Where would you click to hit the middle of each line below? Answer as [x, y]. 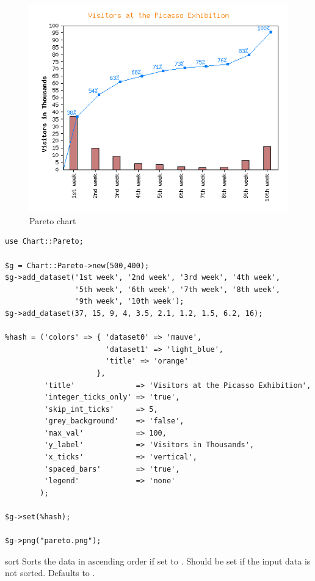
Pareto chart [53, 220]
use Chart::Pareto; [44, 242]
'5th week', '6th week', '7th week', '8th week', [178, 289]
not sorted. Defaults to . [50, 573]
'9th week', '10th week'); [129, 301]
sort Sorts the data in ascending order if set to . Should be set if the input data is [158, 561]
